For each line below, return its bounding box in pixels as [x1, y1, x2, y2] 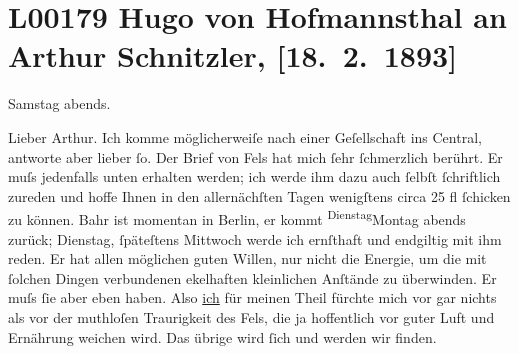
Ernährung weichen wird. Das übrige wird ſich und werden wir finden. [8, 326, 437, 347]
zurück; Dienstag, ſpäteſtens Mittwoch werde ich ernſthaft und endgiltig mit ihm [8, 228, 502, 249]
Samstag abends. [8, 93, 111, 114]
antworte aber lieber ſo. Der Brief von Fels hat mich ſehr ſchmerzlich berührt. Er [8, 146, 503, 167]
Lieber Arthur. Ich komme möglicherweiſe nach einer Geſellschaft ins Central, [8, 126, 482, 147]
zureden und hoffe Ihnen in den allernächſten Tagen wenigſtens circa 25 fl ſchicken [8, 185, 511, 206]
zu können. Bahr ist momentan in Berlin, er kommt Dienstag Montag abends [8, 206, 466, 229]
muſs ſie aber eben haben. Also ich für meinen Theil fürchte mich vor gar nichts [8, 287, 497, 308]
